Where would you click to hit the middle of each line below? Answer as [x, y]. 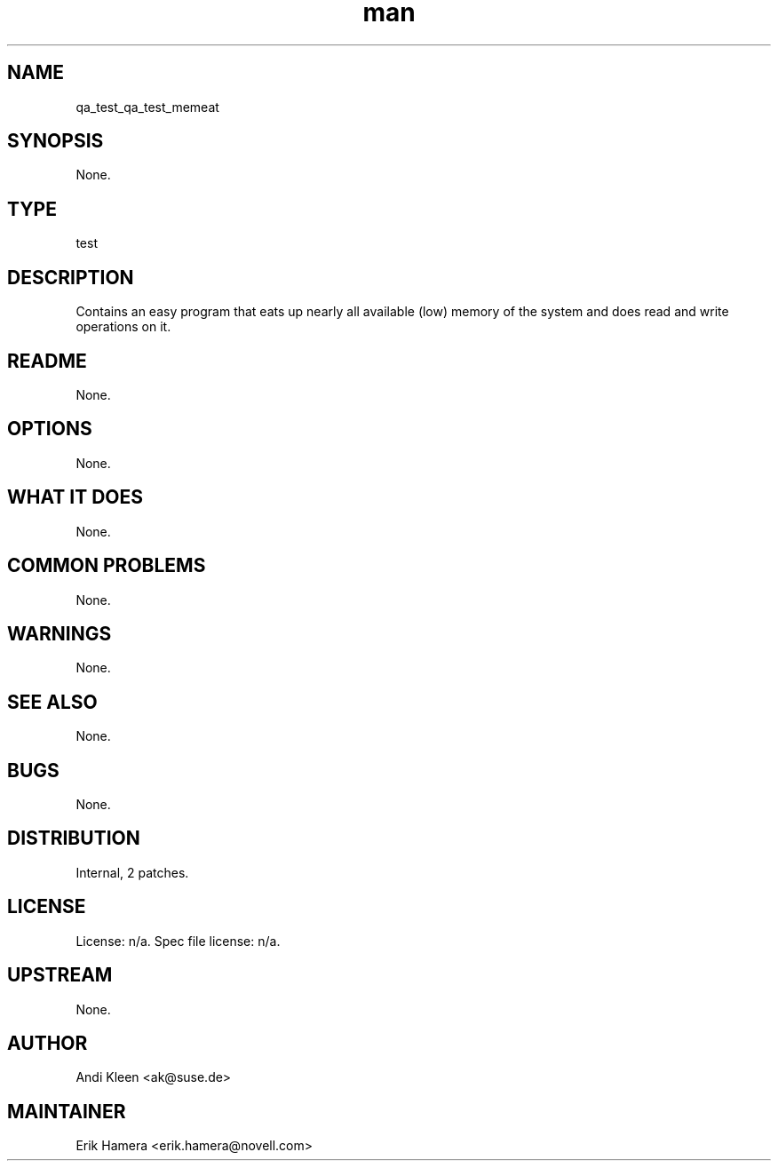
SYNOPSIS [56, 141]
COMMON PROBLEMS [107, 566]
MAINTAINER [67, 1111]
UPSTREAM [60, 975]
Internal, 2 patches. [132, 872]
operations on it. [123, 327]
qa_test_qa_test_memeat [147, 107]
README [47, 361]
